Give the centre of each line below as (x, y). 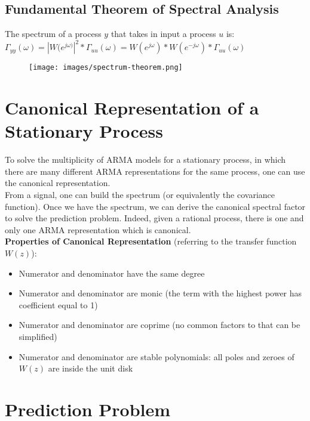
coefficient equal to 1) (58, 304)
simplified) (38, 336)
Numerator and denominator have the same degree (112, 273)
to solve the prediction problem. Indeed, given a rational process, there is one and (154, 218)
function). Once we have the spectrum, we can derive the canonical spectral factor (155, 206)
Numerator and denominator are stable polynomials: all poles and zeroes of (156, 356)
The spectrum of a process (53, 34)
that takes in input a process (163, 34)
